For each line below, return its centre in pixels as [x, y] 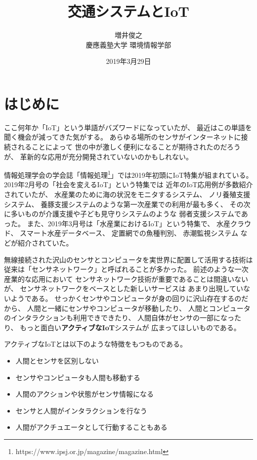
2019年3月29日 [128, 61]
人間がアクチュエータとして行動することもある [91, 427]
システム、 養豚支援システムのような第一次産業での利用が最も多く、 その [124, 204]
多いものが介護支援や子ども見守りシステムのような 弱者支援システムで [126, 214]
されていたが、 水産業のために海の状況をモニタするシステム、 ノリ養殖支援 [127, 194]
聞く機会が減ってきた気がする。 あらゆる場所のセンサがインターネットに [123, 137]
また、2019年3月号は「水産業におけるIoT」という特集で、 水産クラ [135, 223]
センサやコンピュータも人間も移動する [78, 377]
